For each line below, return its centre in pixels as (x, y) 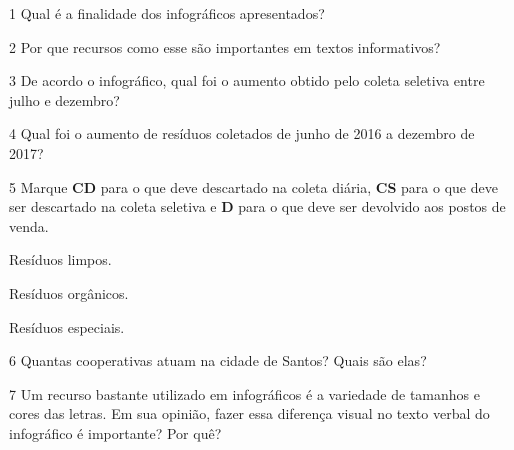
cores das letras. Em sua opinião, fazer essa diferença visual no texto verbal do (249, 413)
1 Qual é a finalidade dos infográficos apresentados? (167, 13)
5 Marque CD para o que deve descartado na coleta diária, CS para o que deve (253, 186)
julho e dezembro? (64, 99)
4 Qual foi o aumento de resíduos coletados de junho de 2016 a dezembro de (242, 133)
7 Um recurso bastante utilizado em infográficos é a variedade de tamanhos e (244, 393)
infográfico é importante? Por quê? (115, 432)
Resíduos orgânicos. (69, 292)
